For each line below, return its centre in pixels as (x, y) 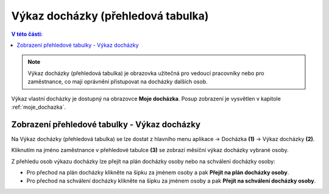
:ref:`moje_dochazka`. (39, 107)
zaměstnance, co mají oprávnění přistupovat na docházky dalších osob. (118, 81)
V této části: (27, 34)
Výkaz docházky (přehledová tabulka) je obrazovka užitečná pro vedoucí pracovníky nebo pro (146, 73)
